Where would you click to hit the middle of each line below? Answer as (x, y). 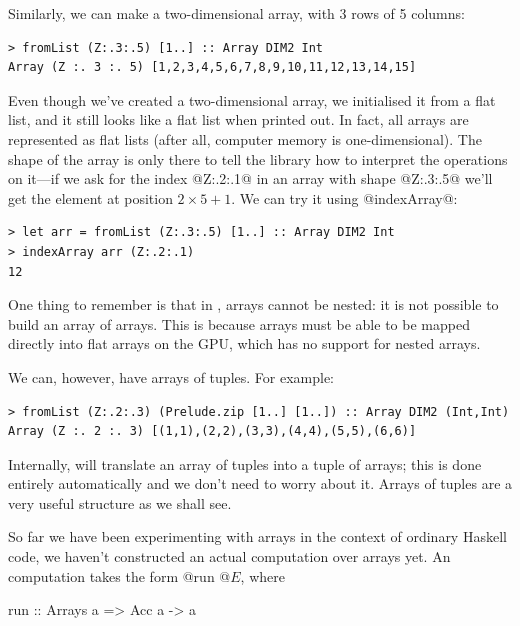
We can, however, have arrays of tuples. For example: (171, 376)
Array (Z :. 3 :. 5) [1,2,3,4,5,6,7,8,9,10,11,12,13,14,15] (212, 67)
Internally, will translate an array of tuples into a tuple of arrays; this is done (245, 463)
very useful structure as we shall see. (120, 502)
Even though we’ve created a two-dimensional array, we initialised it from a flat (252, 99)
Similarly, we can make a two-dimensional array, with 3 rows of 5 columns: (236, 13)
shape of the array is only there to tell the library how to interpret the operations (258, 158)
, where (262, 575)
